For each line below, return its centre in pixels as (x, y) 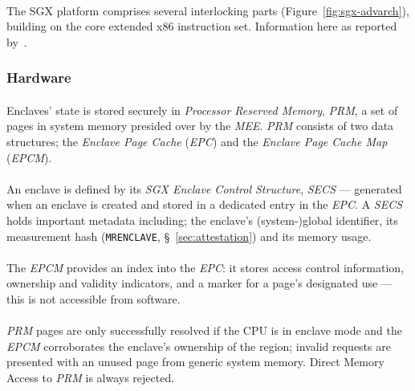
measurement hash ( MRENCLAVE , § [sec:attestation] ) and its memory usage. (189, 236)
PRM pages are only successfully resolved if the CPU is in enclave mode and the (205, 330)
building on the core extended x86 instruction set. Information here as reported (202, 26)
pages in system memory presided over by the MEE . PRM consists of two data (200, 126)
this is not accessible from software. (94, 299)
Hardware (39, 77)
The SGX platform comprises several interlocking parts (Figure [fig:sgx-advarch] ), (208, 10)
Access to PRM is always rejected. (91, 377)
